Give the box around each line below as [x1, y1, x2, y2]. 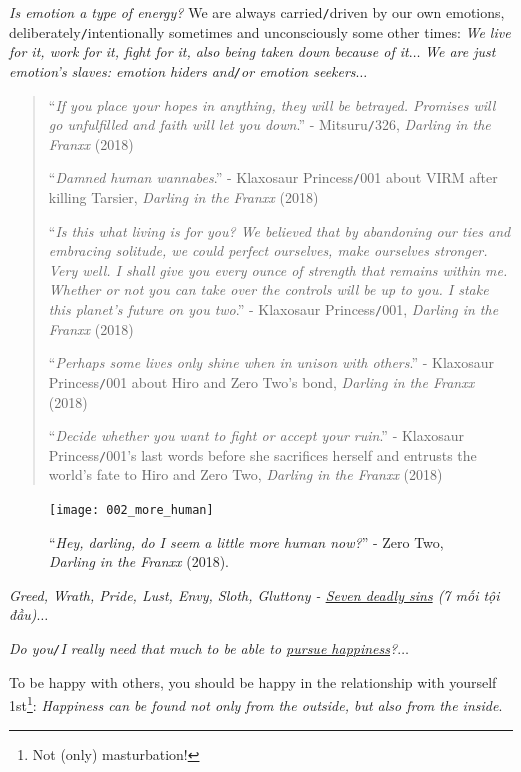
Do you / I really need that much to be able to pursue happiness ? [9, 638, 398, 658]
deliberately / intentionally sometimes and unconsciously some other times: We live [9, 21, 511, 42]
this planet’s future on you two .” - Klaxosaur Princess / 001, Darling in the [48, 299, 499, 320]
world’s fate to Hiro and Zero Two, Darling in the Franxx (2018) [48, 464, 443, 485]
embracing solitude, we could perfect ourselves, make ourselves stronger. [48, 240, 488, 261]
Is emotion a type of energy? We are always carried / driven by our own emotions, [9, 2, 505, 22]
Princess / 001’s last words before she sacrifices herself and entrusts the [48, 444, 477, 465]
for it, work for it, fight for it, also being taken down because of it [9, 41, 409, 62]
